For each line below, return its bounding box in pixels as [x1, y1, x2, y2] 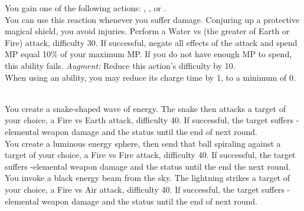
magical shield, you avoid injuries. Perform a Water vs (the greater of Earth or [5, 25, 290, 37]
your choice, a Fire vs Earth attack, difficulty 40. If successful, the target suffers [5, 114, 294, 126]
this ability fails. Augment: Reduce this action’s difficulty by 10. [5, 59, 236, 71]
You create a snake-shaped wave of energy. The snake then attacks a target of [5, 102, 286, 114]
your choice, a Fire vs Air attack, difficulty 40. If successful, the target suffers [5, 183, 285, 195]
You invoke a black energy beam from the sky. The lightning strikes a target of [5, 172, 290, 184]
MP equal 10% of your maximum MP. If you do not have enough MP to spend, [5, 48, 292, 60]
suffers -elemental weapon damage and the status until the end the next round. [5, 160, 291, 172]
